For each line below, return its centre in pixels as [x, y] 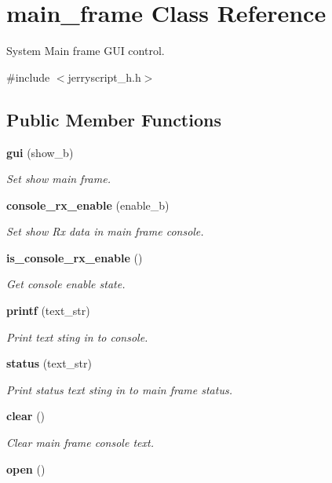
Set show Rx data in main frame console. [105, 231]
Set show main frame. [58, 179]
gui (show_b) [40, 152]
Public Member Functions [114, 119]
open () [26, 468]
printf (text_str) [48, 311]
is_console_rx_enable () [75, 257]
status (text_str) [49, 363]
